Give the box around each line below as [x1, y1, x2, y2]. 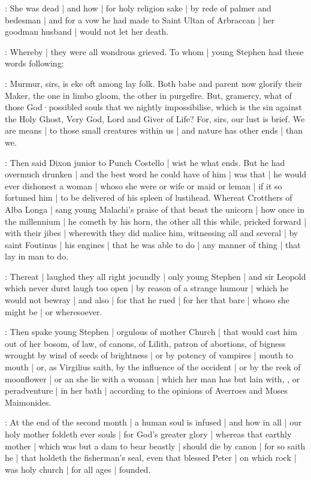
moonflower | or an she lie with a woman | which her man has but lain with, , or [5, 372, 300, 385]
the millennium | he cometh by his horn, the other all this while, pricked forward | [5, 215, 307, 227]
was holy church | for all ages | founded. [5, 463, 151, 475]
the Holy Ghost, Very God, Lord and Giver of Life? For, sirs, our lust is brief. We [5, 112, 305, 125]
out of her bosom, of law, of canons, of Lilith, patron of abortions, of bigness [5, 337, 286, 349]
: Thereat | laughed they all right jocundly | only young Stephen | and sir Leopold [5, 270, 306, 282]
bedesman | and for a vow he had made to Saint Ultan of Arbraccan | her [5, 13, 275, 26]
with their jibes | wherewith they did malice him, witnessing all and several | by [5, 227, 298, 239]
